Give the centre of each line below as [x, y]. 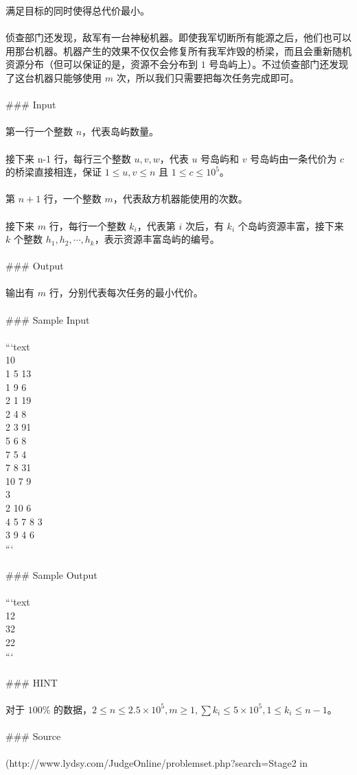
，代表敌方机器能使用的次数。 [180, 199]
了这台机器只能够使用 [54, 77]
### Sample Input [48, 319]
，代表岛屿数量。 [120, 131]
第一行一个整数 [39, 131]
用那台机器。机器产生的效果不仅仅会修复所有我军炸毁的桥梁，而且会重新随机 [178, 50]
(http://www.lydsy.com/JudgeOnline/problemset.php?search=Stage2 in [157, 763]
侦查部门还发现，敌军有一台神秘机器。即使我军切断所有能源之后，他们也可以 [178, 37]
